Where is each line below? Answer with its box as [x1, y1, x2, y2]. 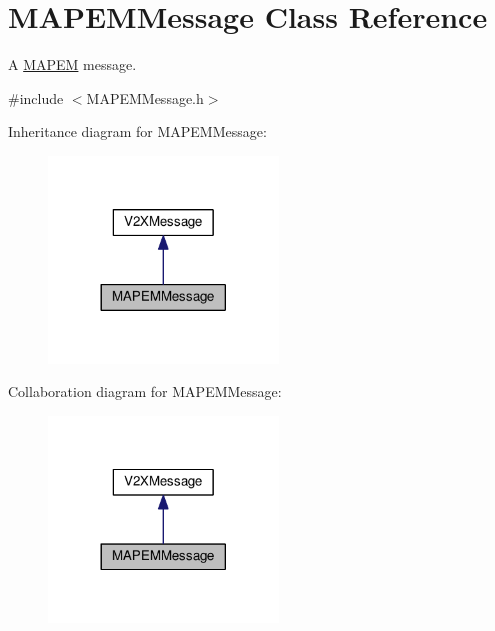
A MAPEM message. [8, 54, 137, 75]
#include [8, 87, 64, 108]
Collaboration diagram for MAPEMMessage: [8, 381, 282, 402]
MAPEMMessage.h [86, 87, 204, 108]
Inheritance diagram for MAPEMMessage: [8, 121, 267, 142]
